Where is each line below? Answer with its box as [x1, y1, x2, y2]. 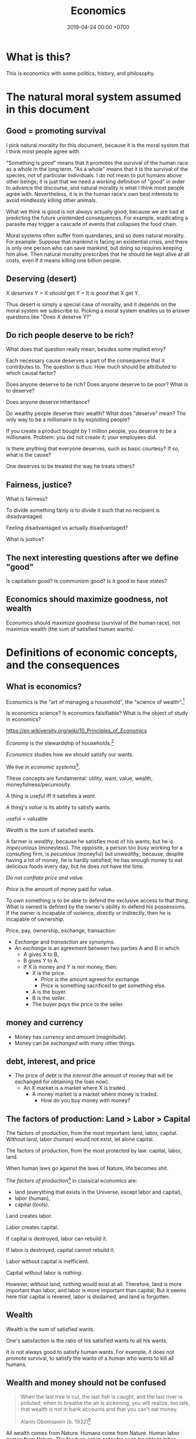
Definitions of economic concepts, [6, 646, 177, 659]
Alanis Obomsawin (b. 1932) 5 [20, 1417, 91, 1426]
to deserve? [6, 387, 35, 394]
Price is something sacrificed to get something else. [40, 982, 166, 989]
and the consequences [6, 658, 120, 671]
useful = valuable [6, 815, 48, 822]
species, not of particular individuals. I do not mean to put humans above [6, 171, 182, 178]
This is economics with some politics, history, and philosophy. [6, 69, 155, 77]
